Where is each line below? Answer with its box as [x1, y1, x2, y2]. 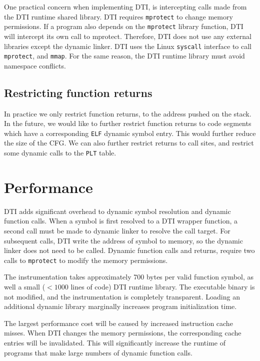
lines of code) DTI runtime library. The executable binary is [70, 281, 255, 292]
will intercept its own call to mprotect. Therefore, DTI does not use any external [4, 30, 251, 41]
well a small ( [4, 281, 45, 292]
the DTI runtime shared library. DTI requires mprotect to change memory [4, 11, 233, 21]
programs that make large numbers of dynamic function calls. [4, 347, 192, 357]
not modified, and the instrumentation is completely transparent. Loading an [4, 291, 240, 301]
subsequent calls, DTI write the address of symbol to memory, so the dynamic [4, 235, 243, 245]
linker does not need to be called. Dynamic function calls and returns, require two [4, 245, 255, 255]
